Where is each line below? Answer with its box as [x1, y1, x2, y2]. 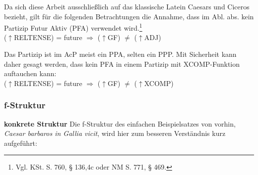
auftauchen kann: [4, 68, 57, 79]
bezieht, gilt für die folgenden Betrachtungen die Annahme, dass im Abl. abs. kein [4, 11, 254, 21]
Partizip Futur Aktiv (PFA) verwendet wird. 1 [4, 21, 142, 33]
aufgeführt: [4, 137, 37, 148]
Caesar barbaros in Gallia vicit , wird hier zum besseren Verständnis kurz [4, 128, 226, 138]
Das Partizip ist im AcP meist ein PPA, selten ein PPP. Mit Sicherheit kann [4, 49, 237, 59]
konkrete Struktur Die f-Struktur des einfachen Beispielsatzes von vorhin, [4, 118, 236, 129]
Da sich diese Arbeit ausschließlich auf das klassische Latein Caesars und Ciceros [4, 1, 250, 11]
